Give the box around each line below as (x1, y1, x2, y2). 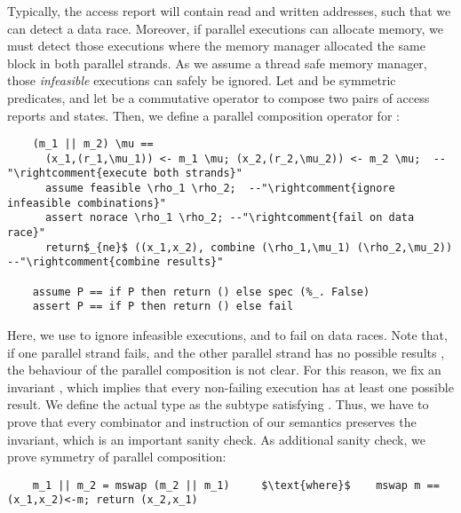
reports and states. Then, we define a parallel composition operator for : (7, 106, 400, 124)
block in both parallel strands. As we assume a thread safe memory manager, (7, 53, 427, 72)
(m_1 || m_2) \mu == (32, 138, 154, 151)
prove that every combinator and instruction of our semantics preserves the (7, 413, 417, 430)
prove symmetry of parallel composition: (7, 447, 227, 466)
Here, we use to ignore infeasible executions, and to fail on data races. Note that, (7, 326, 448, 344)
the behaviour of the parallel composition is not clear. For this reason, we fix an (7, 360, 441, 379)
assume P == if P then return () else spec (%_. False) (32, 285, 370, 298)
